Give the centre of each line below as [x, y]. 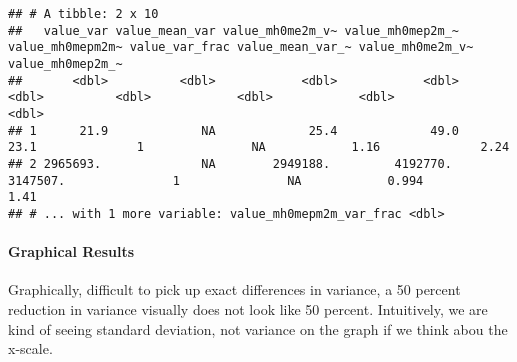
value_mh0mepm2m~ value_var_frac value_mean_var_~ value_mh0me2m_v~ [241, 47]
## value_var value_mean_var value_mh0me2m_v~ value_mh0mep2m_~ [234, 30]
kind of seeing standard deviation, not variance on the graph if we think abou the [258, 328]
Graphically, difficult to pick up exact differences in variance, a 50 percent [234, 289]
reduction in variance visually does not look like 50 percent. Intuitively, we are [248, 308]
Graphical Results [71, 251]
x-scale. [30, 348]
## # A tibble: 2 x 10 [83, 14]
